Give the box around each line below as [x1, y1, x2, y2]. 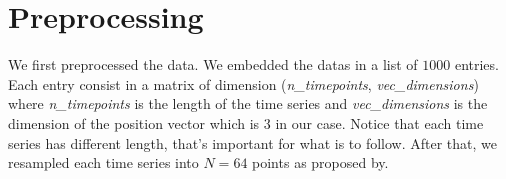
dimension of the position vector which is [8, 112, 260, 133]
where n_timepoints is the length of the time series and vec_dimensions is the [8, 93, 488, 114]
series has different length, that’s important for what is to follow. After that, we [8, 132, 498, 153]
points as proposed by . [252, 152, 389, 173]
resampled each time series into [8, 152, 199, 173]
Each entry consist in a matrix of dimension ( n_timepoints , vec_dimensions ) [8, 73, 479, 94]
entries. [454, 54, 499, 75]
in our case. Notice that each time [275, 112, 484, 133]
